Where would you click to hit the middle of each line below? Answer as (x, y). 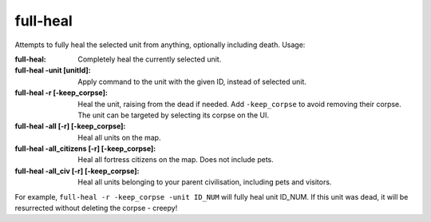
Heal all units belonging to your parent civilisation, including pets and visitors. (205, 182)
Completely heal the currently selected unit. (150, 59)
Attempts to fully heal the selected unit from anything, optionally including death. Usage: (160, 45)
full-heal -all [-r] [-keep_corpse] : (70, 126)
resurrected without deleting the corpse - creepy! (96, 208)
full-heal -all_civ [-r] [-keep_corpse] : (77, 171)
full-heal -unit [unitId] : (53, 70)
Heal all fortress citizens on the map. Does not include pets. (176, 160)
